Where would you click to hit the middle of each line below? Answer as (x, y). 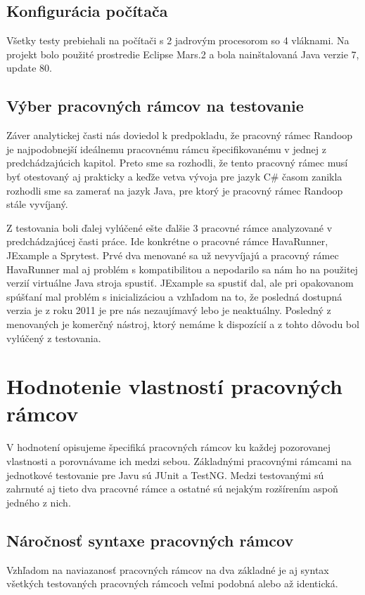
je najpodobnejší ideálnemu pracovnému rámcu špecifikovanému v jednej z (166, 149)
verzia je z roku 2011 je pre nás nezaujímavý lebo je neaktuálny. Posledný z (169, 310)
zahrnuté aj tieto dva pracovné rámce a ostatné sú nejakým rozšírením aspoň (172, 489)
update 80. (29, 68)
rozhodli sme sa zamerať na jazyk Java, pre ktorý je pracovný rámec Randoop (175, 190)
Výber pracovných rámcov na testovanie (155, 106)
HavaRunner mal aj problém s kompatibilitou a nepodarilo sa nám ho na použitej (182, 269)
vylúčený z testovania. (54, 338)
